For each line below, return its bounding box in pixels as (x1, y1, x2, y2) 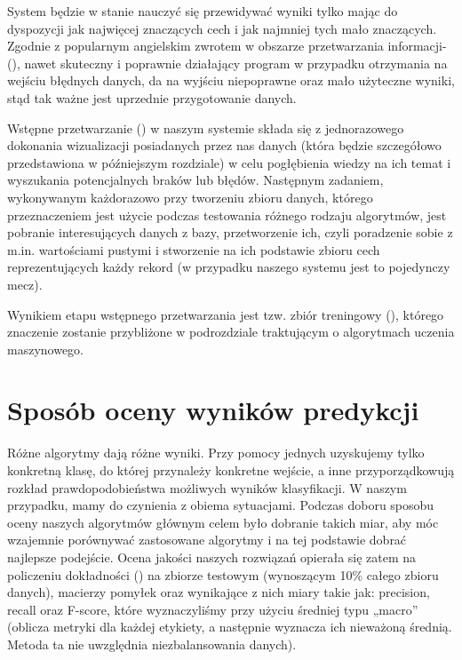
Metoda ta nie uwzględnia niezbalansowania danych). (7, 634, 297, 653)
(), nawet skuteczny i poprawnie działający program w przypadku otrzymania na (7, 53, 448, 72)
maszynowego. (7, 339, 84, 358)
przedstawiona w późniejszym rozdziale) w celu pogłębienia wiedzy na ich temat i (7, 153, 451, 171)
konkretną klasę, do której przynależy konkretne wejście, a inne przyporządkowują (7, 461, 455, 479)
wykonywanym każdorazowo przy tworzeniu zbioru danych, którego (7, 187, 373, 206)
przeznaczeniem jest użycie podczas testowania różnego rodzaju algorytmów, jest (7, 205, 447, 224)
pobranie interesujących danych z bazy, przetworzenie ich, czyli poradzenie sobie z (7, 223, 453, 242)
